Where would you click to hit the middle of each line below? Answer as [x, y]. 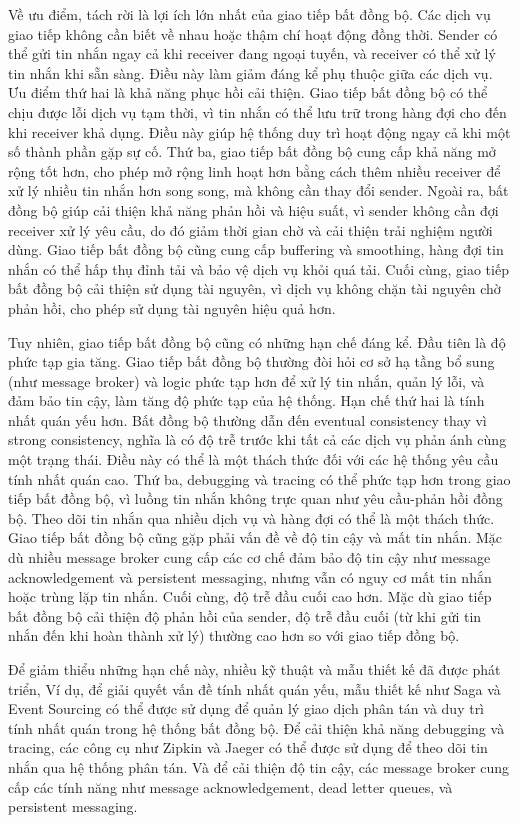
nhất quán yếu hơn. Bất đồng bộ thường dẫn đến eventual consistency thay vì [247, 419]
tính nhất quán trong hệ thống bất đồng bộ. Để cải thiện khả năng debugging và [256, 727]
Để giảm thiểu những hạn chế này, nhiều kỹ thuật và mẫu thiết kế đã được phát [254, 669]
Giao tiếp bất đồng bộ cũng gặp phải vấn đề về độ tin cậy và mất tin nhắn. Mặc [255, 537]
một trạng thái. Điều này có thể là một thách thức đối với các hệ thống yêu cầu [253, 459]
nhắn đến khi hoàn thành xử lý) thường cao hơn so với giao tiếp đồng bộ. [234, 635]
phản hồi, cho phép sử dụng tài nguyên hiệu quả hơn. [172, 307]
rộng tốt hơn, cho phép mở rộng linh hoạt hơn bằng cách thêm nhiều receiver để [254, 170]
